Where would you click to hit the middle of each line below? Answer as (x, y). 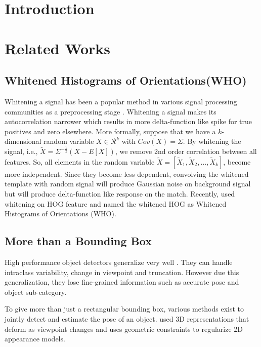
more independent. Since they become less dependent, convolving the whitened (127, 173)
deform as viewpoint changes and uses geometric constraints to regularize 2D (124, 329)
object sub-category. (36, 292)
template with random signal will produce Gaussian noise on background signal (128, 184)
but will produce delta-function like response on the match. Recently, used (120, 194)
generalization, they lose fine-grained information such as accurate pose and (122, 282)
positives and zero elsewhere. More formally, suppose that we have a (110, 131)
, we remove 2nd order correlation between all (186, 151)
